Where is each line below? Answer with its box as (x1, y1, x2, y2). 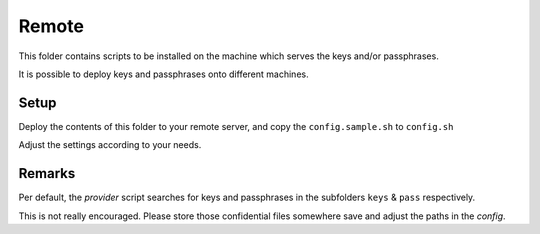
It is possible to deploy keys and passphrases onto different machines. (18, 68, 309, 80)
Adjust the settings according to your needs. (18, 139, 202, 151)
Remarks (18, 165, 76, 182)
